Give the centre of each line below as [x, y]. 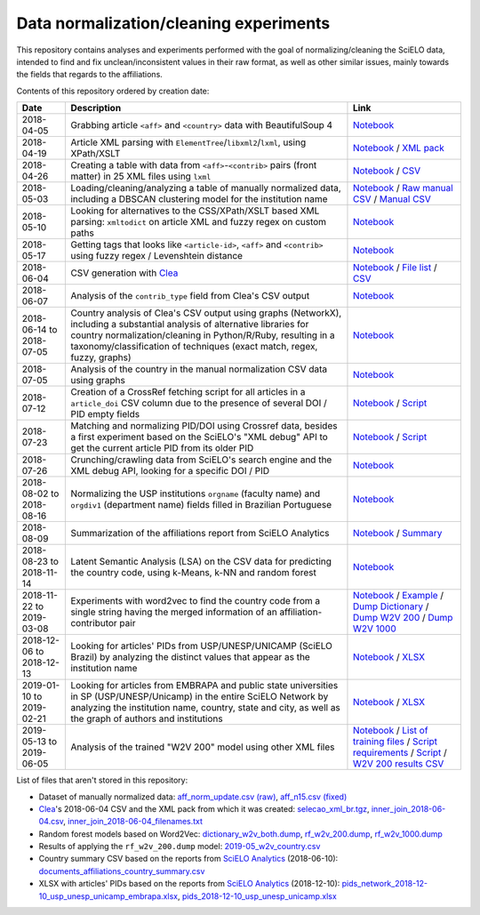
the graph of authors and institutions [147, 718]
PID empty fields [105, 414]
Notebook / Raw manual [403, 189]
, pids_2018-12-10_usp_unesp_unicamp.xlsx [257, 896]
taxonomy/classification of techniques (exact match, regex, [194, 347]
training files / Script [395, 742]
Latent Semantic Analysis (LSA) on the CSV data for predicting [201, 562]
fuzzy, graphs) [101, 357]
